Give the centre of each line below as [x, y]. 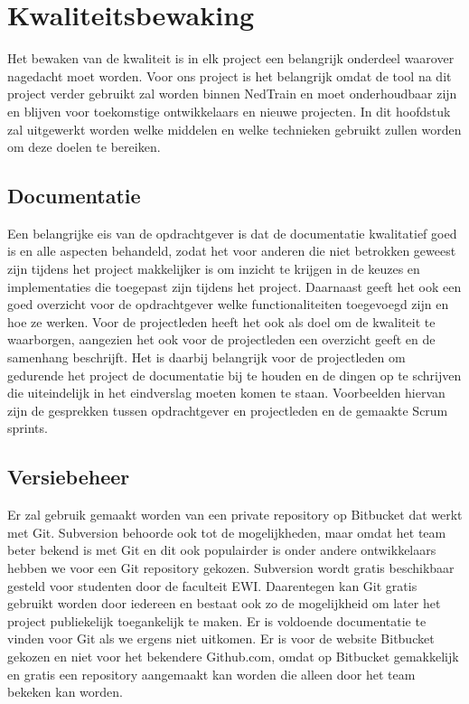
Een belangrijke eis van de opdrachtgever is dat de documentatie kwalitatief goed [232, 233]
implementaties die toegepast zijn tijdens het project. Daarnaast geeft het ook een [234, 286]
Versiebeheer [69, 477]
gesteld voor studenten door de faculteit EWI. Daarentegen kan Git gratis [212, 585]
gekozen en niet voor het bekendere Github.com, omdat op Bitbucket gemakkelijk [233, 656]
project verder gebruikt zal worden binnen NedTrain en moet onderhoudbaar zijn [232, 94]
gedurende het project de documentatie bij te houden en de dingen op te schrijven [234, 375]
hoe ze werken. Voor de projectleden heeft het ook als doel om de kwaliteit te [221, 321]
